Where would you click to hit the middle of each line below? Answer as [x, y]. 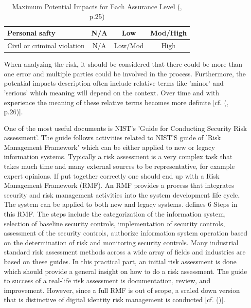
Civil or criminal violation [46, 45]
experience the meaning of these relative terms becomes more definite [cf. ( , [116, 102]
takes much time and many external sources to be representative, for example [119, 166]
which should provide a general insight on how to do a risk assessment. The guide [125, 271]
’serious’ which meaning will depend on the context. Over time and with [112, 92]
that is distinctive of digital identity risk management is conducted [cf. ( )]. [115, 299]
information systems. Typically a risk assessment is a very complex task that [118, 156]
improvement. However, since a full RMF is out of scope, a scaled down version [122, 290]
